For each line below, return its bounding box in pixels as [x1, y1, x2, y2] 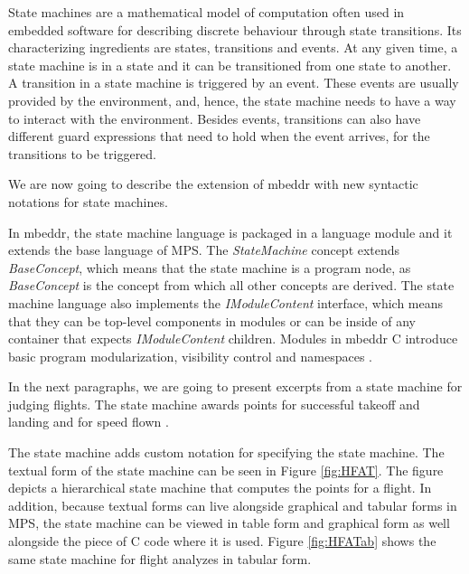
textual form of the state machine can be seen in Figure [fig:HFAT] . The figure [8, 460, 444, 479]
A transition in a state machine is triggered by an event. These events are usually [8, 73, 459, 92]
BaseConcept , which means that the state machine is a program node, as [8, 258, 411, 277]
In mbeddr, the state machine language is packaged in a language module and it [8, 222, 453, 241]
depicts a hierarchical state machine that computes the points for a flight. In [8, 478, 432, 497]
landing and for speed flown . [8, 412, 169, 431]
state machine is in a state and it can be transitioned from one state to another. [8, 55, 452, 74]
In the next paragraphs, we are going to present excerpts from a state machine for [8, 377, 463, 396]
